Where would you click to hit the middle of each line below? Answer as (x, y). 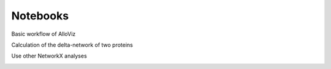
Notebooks (40, 16)
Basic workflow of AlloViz (44, 34)
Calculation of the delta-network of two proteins (72, 45)
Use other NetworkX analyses (49, 56)
